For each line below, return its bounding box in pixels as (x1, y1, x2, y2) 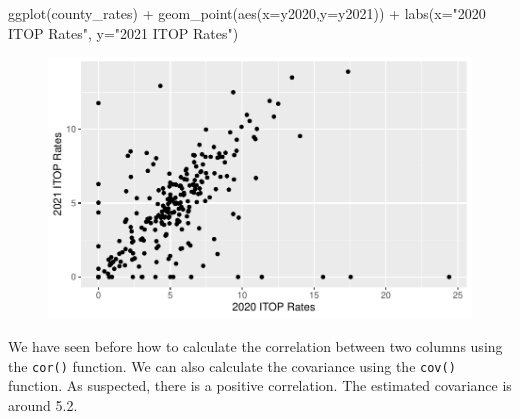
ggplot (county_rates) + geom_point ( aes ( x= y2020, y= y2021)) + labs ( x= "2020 (8, 3, 486, 23)
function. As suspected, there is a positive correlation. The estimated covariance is (8, 375, 512, 396)
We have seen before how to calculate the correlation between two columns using (8, 336, 503, 357)
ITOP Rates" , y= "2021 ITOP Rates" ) (8, 22, 239, 43)
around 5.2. (8, 395, 78, 416)
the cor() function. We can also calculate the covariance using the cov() (8, 355, 456, 376)
